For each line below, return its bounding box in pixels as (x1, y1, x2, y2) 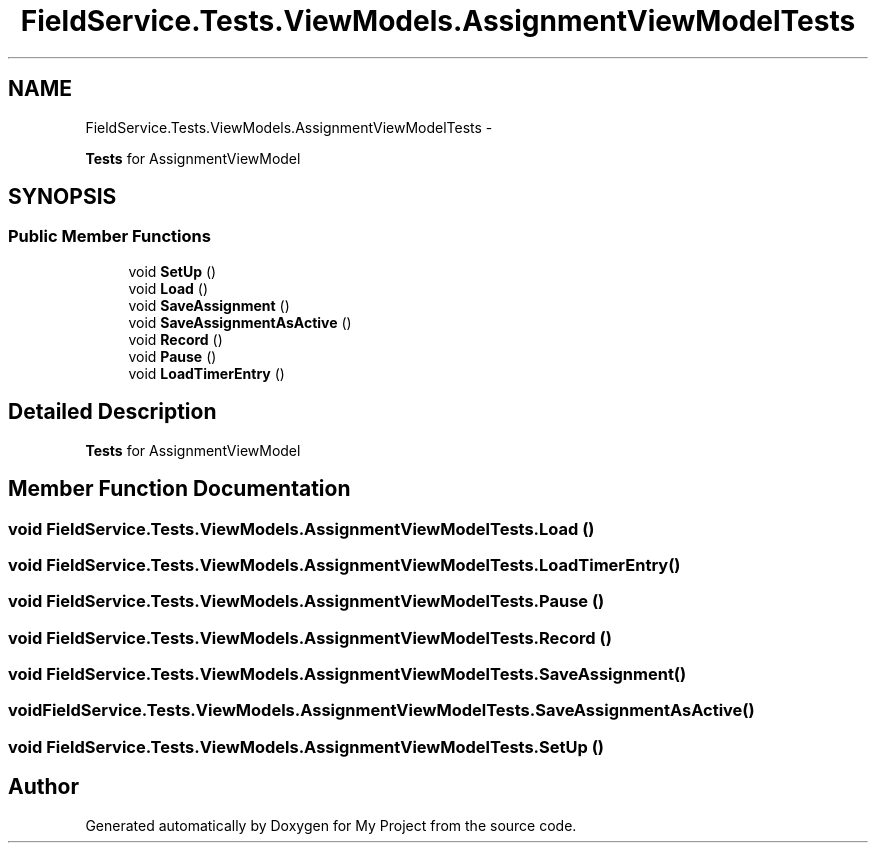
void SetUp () (128, 262, 217, 280)
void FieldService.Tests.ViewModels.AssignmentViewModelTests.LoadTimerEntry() (8, 554, 681, 575)
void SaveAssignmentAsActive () (128, 313, 352, 331)
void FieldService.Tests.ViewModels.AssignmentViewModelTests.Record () (8, 627, 612, 648)
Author (8, 774, 79, 800)
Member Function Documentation (8, 476, 351, 502)
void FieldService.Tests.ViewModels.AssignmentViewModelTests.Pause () (8, 591, 605, 612)
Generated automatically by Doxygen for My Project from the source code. (85, 816, 577, 834)
